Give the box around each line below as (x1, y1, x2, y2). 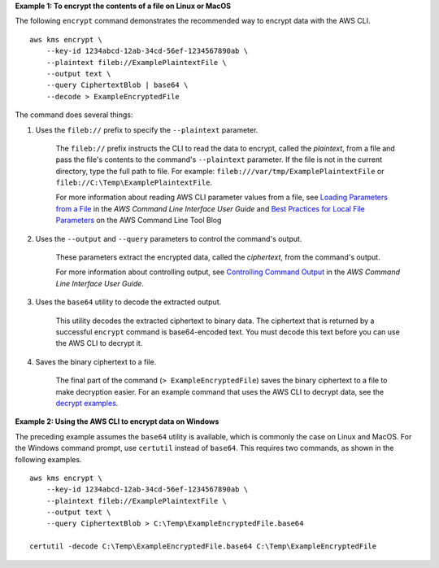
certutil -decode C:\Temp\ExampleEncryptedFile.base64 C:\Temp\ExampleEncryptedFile (29, 542, 377, 551)
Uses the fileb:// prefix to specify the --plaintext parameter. (35, 125, 259, 134)
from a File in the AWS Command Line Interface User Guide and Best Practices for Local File (55, 203, 365, 213)
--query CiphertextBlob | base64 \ (46, 81, 189, 90)
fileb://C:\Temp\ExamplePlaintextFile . (55, 177, 213, 187)
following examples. (15, 454, 82, 464)
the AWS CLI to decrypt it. (55, 339, 143, 348)
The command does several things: (15, 110, 133, 120)
